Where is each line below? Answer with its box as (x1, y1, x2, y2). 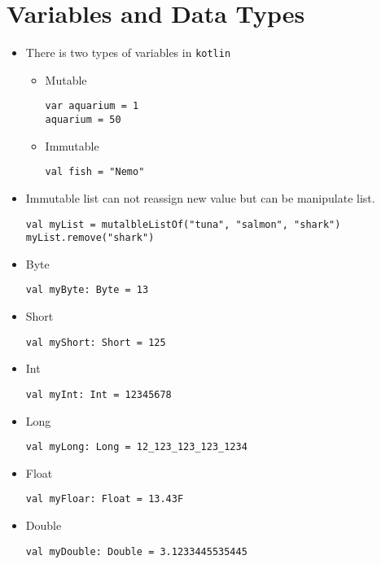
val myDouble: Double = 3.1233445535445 (25, 545, 247, 557)
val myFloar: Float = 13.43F (25, 493, 184, 505)
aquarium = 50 (45, 114, 121, 126)
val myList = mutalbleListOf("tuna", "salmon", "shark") (25, 218, 341, 230)
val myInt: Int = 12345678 (25, 388, 172, 400)
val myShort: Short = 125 (25, 336, 166, 348)
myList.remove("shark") (25, 232, 155, 244)
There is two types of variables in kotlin (25, 44, 231, 61)
